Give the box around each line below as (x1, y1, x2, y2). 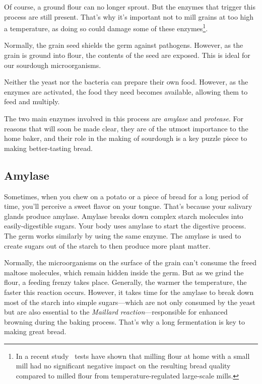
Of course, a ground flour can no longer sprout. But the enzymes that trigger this (4, 2, 255, 12)
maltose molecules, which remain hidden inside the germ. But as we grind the (4, 267, 244, 277)
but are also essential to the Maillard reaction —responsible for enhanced (4, 306, 228, 317)
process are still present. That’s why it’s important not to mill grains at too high (4, 11, 254, 22)
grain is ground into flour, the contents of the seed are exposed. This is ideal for (4, 50, 250, 60)
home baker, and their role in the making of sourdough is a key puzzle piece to (4, 133, 247, 143)
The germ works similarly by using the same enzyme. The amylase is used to (4, 230, 241, 241)
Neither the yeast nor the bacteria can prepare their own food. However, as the (4, 76, 248, 87)
